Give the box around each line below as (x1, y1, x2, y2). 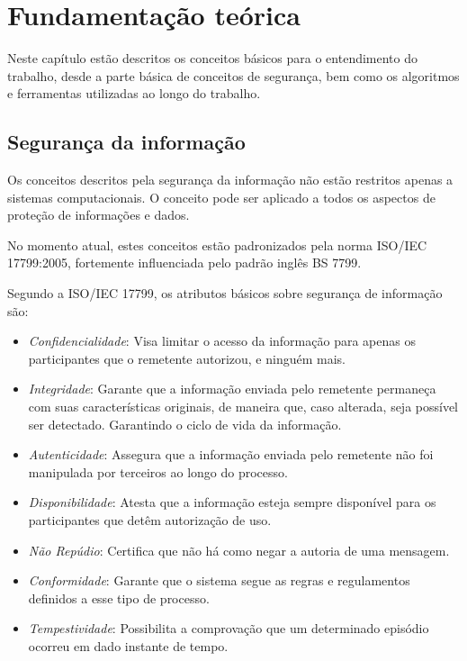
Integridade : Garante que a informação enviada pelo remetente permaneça (28, 379, 436, 398)
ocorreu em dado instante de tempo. (28, 636, 229, 655)
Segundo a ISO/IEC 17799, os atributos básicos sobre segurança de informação (7, 284, 443, 303)
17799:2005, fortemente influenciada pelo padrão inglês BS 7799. (7, 253, 362, 272)
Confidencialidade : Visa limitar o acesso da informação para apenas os (28, 331, 416, 350)
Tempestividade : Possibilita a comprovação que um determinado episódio (28, 619, 429, 638)
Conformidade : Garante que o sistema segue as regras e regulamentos (28, 571, 410, 590)
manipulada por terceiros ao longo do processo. (28, 462, 288, 481)
